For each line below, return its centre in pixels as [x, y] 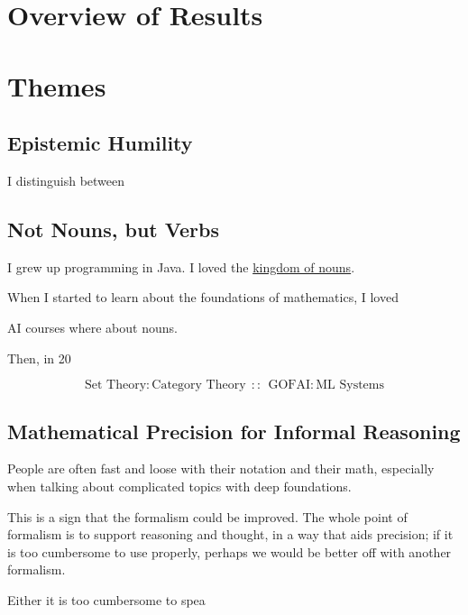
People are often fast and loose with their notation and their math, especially [221, 468]
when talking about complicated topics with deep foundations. [179, 486]
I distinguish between [66, 180]
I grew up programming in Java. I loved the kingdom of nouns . [181, 266]
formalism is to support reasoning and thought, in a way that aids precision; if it [230, 534]
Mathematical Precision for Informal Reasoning [234, 431]
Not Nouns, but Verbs [113, 229]
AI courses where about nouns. [92, 327]
